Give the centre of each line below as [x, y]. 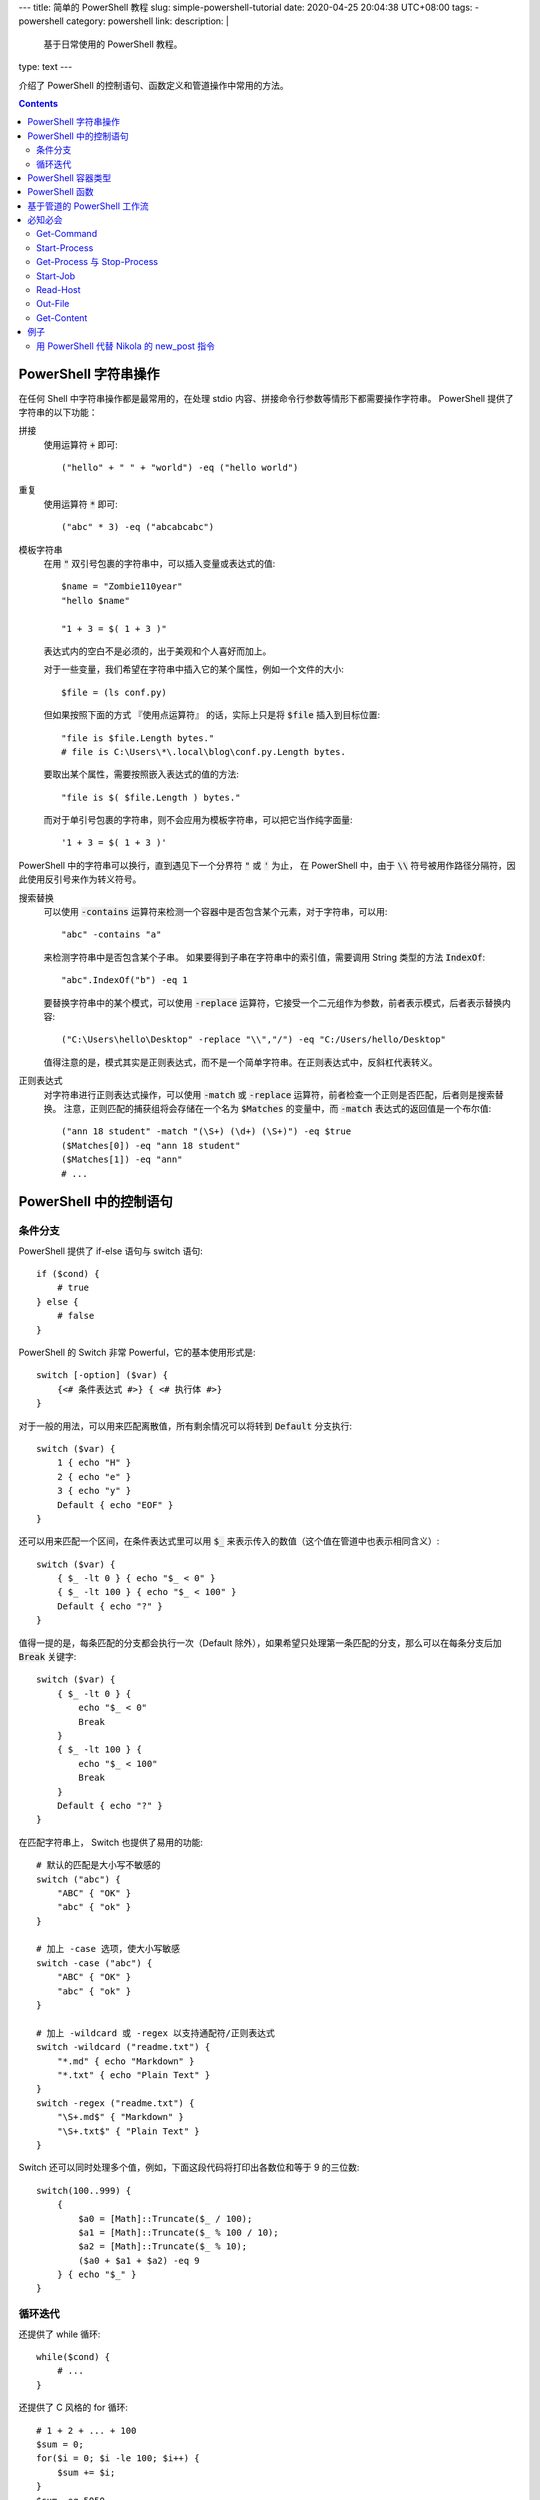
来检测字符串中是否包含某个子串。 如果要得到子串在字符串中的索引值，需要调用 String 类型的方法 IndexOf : [264, 957]
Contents [38, 103]
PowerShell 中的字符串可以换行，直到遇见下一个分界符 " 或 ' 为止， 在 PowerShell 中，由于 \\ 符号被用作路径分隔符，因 [267, 865]
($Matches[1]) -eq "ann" [122, 1159]
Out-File [53, 304]
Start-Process [65, 247]
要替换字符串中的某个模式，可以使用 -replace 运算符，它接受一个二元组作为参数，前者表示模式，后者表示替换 [273, 1002]
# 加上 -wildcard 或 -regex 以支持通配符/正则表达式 [155, 2033]
